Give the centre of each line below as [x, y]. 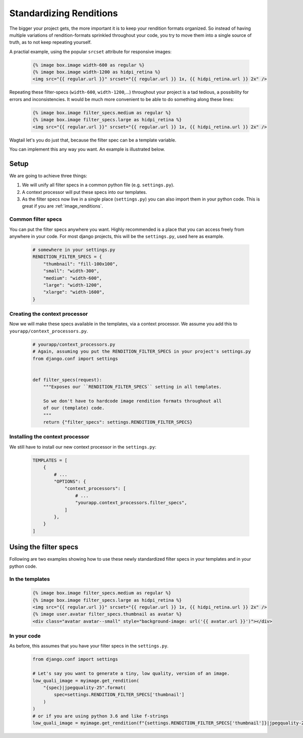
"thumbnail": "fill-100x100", [81, 264]
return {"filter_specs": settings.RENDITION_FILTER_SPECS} [118, 422]
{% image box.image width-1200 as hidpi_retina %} [97, 72]
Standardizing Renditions [64, 13]
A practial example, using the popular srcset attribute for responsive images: [90, 52]
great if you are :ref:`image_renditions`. [63, 206]
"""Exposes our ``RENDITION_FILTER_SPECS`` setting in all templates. [133, 387]
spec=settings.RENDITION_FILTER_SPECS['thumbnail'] [119, 695]
